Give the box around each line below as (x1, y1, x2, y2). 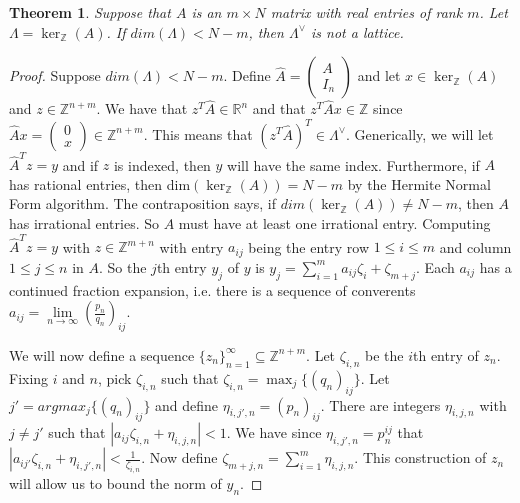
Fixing (9, 367, 49, 388)
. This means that (143, 123, 253, 144)
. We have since (226, 422, 322, 443)
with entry (159, 236, 224, 257)
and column (439, 236, 512, 257)
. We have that (96, 98, 188, 119)
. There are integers (320, 394, 441, 415)
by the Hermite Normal (347, 173, 491, 194)
